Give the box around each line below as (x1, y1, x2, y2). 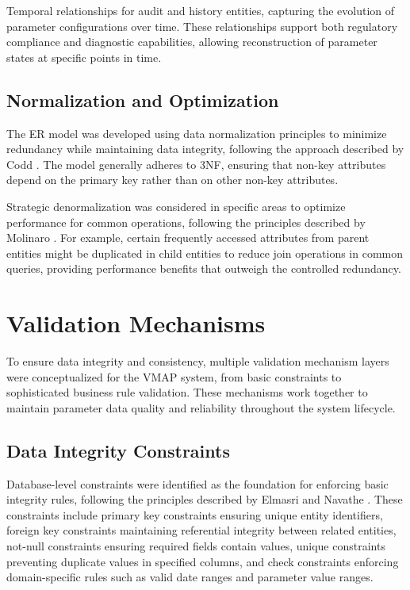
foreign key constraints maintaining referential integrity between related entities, (6, 522, 397, 538)
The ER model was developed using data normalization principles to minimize (6, 125, 387, 141)
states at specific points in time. (6, 48, 162, 65)
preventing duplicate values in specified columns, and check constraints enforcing (6, 553, 399, 569)
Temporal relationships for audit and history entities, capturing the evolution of (6, 2, 395, 18)
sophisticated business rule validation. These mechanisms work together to (6, 384, 368, 400)
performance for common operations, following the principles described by (6, 213, 366, 230)
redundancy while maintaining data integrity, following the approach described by (6, 140, 404, 157)
